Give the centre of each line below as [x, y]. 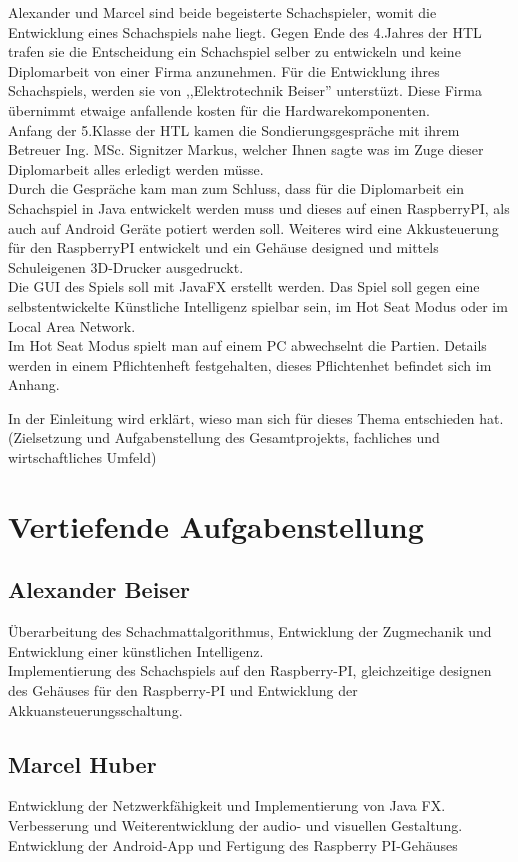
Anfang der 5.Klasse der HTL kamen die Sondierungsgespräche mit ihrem [234, 129]
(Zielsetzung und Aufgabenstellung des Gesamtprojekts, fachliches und [224, 437]
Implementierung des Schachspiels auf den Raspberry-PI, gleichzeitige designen [250, 670]
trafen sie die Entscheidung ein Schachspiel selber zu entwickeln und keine [234, 51]
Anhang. [34, 384]
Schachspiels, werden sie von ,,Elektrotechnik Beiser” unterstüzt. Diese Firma [245, 90]
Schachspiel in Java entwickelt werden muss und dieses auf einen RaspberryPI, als [259, 207]
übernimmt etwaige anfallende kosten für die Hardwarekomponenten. [219, 109]
